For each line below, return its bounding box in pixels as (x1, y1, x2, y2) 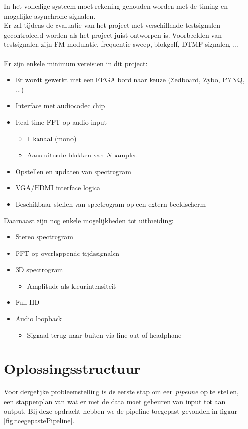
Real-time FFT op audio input (15, 117, 107, 127)
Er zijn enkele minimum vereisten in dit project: (4, 58, 148, 68)
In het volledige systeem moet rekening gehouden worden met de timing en (4, 1, 228, 11)
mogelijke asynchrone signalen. (4, 10, 95, 20)
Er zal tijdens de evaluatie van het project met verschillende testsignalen (4, 20, 220, 30)
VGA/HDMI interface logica (15, 182, 100, 193)
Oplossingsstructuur (4, 358, 141, 378)
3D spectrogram (15, 264, 63, 274)
